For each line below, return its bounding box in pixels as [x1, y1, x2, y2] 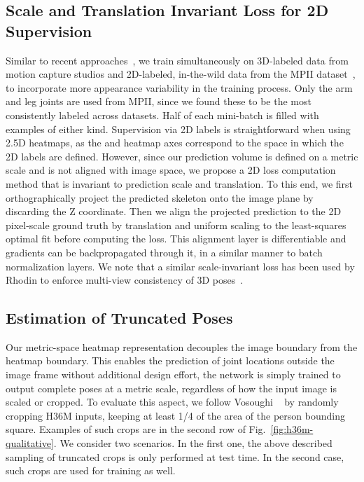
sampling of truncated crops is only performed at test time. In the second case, [6, 449, 344, 464]
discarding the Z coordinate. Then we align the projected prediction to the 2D [6, 204, 342, 219]
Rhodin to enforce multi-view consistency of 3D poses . [6, 273, 244, 287]
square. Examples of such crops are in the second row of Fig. [6, 422, 266, 436]
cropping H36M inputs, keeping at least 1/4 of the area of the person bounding [6, 408, 345, 422]
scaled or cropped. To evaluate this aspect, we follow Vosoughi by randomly [6, 394, 339, 409]
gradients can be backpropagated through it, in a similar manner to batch [6, 245, 323, 259]
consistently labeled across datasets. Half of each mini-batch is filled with [6, 107, 319, 122]
